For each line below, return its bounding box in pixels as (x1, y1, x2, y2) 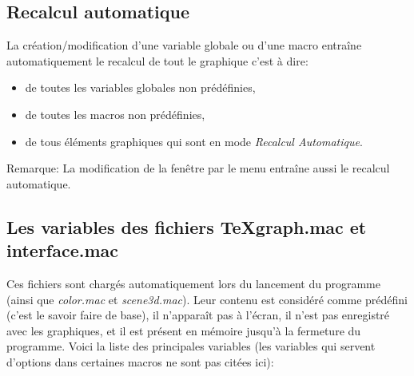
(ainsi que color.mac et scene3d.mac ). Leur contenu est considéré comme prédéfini (6, 291, 408, 307)
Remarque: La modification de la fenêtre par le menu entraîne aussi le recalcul (6, 160, 390, 176)
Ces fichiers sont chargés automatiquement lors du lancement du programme (6, 275, 380, 291)
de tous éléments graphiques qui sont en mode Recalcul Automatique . (25, 133, 363, 149)
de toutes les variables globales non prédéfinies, (25, 79, 256, 96)
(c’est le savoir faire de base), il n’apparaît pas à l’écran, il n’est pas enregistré (6, 307, 390, 323)
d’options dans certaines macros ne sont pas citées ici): (6, 353, 274, 370)
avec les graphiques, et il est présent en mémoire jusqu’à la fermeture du (6, 322, 361, 338)
